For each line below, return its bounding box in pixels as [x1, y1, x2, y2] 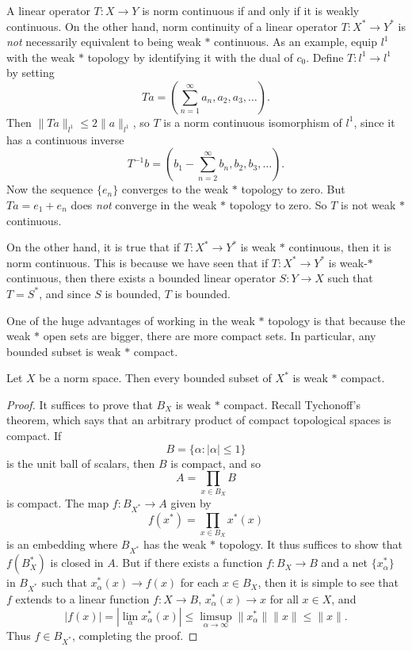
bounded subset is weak [6, 343, 121, 359]
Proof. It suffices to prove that [6, 396, 153, 412]
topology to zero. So [229, 196, 327, 213]
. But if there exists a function [115, 554, 263, 571]
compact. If [6, 427, 62, 444]
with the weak [6, 48, 75, 65]
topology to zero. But [241, 181, 345, 197]
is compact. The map [6, 495, 109, 511]
